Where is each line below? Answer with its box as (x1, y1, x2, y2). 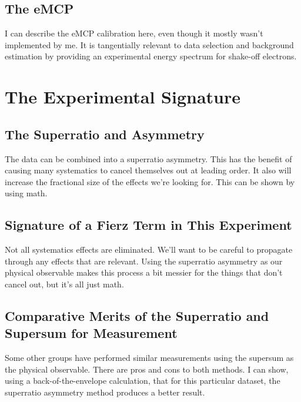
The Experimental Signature (5, 85, 240, 109)
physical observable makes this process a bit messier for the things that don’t (5, 266, 283, 279)
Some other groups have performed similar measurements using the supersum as (5, 351, 294, 364)
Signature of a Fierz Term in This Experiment (5, 216, 292, 234)
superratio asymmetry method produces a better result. (5, 386, 205, 398)
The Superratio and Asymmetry (5, 125, 205, 143)
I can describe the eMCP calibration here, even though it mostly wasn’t (5, 27, 263, 39)
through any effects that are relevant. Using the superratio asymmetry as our (5, 254, 283, 267)
